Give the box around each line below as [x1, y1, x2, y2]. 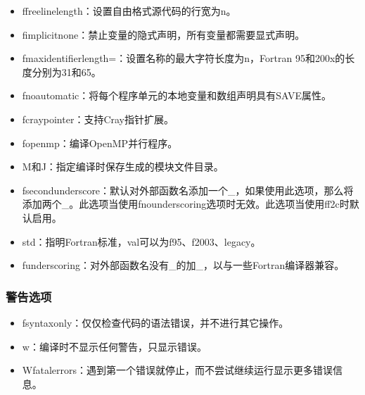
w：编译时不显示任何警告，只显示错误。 [22, 339, 207, 353]
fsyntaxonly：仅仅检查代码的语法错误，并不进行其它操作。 [22, 315, 289, 330]
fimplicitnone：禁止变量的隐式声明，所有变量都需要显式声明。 [22, 27, 305, 42]
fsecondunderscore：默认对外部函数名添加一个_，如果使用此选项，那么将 [22, 182, 354, 197]
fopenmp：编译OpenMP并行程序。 [22, 135, 178, 150]
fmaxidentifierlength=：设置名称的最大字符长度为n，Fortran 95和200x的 [22, 51, 345, 65]
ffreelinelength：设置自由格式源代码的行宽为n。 [22, 4, 236, 18]
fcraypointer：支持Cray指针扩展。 [22, 111, 174, 126]
